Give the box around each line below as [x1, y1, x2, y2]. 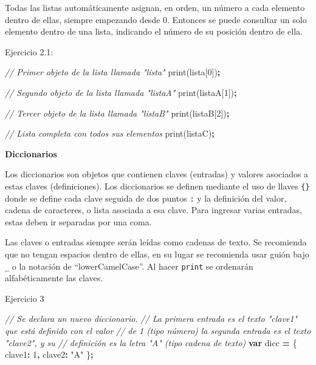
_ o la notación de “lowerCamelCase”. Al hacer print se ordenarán [5, 259, 253, 272]
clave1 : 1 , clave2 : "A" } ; [5, 348, 94, 361]
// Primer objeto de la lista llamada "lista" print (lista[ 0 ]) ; [5, 66, 221, 78]
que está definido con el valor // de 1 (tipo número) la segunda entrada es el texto [5, 324, 311, 337]
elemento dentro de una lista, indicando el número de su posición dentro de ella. [5, 25, 303, 38]
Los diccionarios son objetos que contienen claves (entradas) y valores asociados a [5, 168, 309, 180]
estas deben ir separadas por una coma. [5, 215, 152, 228]
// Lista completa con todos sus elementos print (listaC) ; [5, 127, 215, 140]
